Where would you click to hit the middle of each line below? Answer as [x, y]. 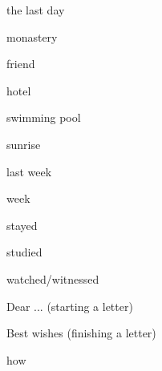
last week [29, 171]
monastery [32, 36]
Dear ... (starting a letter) [70, 306]
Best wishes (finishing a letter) [81, 333]
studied [24, 252]
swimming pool [44, 117]
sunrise [24, 144]
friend [21, 64]
